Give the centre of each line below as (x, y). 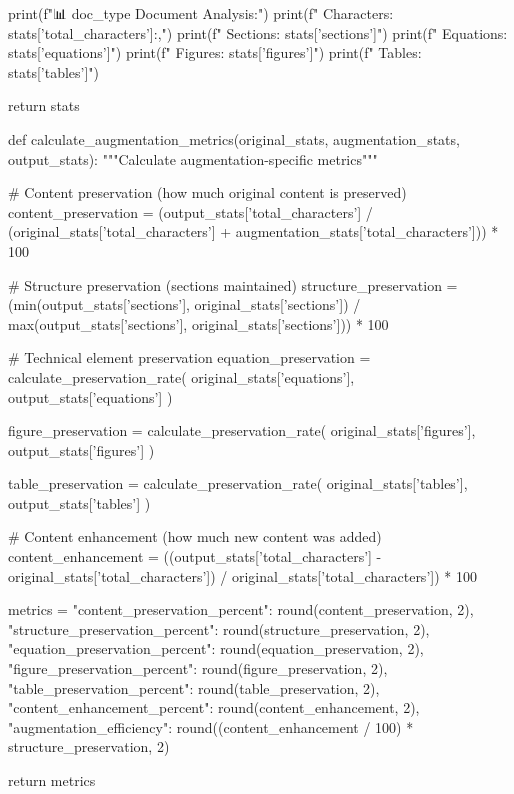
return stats (44, 105)
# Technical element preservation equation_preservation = (189, 357)
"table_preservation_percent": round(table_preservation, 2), (194, 687)
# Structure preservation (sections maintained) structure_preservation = (233, 284)
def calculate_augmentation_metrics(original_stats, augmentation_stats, (234, 138)
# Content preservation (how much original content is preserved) (207, 192)
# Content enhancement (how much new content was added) (195, 536)
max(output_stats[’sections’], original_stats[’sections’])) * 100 (198, 323)
